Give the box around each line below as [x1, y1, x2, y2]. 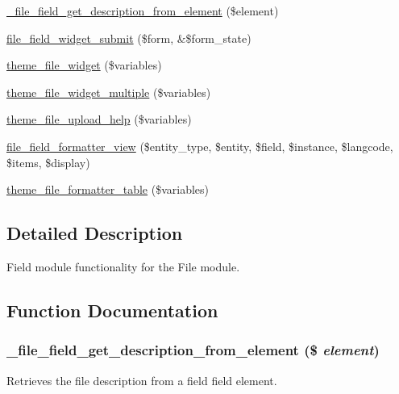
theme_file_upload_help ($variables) [6, 111, 192, 128]
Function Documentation [6, 297, 218, 322]
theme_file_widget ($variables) [6, 57, 162, 73]
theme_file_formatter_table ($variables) [6, 181, 210, 198]
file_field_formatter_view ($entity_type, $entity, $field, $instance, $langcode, [6, 137, 393, 154]
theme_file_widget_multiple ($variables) [6, 83, 211, 100]
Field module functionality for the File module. [6, 258, 240, 275]
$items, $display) [6, 153, 90, 170]
